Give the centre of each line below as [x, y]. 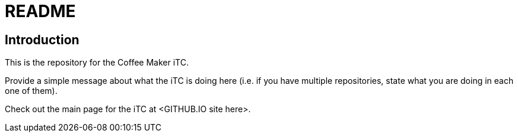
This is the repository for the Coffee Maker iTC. [97, 63]
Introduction [42, 40]
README [40, 11]
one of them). [31, 91]
